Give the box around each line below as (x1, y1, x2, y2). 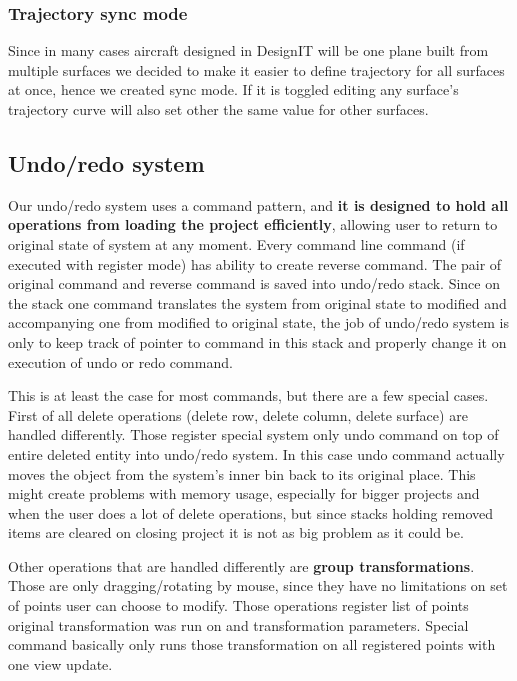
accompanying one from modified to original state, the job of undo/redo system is (8, 312, 509, 333)
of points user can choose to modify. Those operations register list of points (8, 595, 469, 616)
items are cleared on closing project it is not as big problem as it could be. (8, 522, 464, 543)
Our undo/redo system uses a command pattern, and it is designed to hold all (8, 194, 509, 215)
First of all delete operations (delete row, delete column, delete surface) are (8, 404, 468, 425)
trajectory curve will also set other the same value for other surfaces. (8, 99, 429, 119)
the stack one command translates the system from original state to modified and (8, 292, 507, 313)
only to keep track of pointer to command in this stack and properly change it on (8, 331, 507, 352)
